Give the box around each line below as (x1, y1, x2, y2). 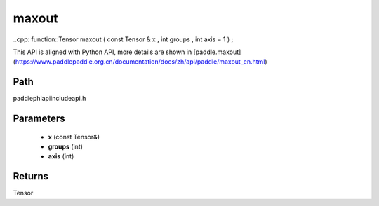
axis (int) (48, 152, 74, 160)
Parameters (13, 113, 65, 125)
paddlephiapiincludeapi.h (13, 95, 86, 103)
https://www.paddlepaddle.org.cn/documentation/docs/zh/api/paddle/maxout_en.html (15, 57, 265, 66)
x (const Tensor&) (48, 132, 100, 141)
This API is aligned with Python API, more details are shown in (13, 48, 192, 56)
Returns (13, 170, 49, 182)
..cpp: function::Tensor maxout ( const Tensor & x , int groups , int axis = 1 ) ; (13, 35, 234, 43)
